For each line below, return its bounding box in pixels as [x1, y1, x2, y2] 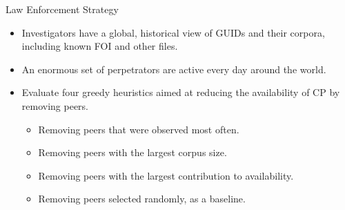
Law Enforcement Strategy [6, 2, 119, 16]
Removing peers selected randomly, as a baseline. [38, 191, 246, 206]
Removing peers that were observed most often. [38, 122, 239, 136]
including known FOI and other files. [21, 39, 178, 53]
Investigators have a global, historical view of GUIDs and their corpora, [21, 25, 325, 39]
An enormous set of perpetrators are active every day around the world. [21, 61, 326, 76]
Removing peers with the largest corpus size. [38, 145, 227, 160]
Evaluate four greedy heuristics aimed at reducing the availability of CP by [21, 85, 340, 99]
